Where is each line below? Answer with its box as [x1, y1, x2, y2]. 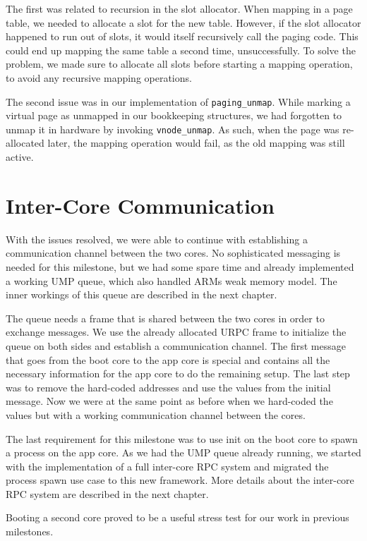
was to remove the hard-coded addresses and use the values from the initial [6, 379, 331, 394]
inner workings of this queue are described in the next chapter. [6, 287, 277, 302]
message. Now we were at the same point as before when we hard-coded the [6, 394, 333, 408]
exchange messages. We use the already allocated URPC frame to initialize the [6, 324, 347, 339]
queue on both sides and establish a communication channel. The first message [6, 338, 346, 353]
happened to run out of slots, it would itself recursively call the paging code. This [6, 29, 359, 44]
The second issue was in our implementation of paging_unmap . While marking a [6, 94, 351, 109]
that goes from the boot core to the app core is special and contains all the [6, 352, 330, 367]
